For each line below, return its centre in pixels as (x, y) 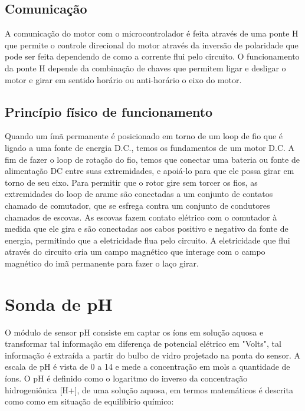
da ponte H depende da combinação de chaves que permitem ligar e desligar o (145, 68)
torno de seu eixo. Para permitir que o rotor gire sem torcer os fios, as (131, 182)
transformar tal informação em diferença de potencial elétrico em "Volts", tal (143, 343)
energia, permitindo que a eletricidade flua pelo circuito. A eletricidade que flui (147, 240)
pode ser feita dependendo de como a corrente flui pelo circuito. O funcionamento (152, 56)
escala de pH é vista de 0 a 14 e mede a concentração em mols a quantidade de (147, 366)
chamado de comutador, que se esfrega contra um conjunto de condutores (137, 205)
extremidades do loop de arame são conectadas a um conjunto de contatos (139, 194)
